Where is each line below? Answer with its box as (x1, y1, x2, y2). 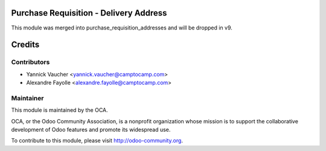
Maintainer (11, 94, 44, 102)
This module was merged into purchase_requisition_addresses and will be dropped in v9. (11, 24, 232, 31)
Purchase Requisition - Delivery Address (11, 8, 167, 18)
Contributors (11, 58, 50, 66)
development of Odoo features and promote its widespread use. (11, 126, 171, 133)
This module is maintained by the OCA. (11, 106, 108, 114)
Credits (11, 40, 40, 50)
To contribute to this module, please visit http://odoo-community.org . (11, 137, 184, 144)
